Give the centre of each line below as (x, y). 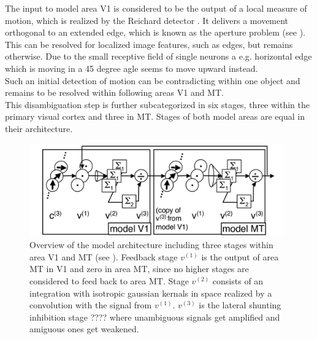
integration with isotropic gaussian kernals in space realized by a (151, 293)
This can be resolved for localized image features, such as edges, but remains (149, 44)
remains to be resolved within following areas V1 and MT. (114, 92)
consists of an (238, 280)
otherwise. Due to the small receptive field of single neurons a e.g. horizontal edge (158, 56)
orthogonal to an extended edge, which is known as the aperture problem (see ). (155, 32)
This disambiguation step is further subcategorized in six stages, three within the (157, 104)
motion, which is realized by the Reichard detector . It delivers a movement (147, 20)
